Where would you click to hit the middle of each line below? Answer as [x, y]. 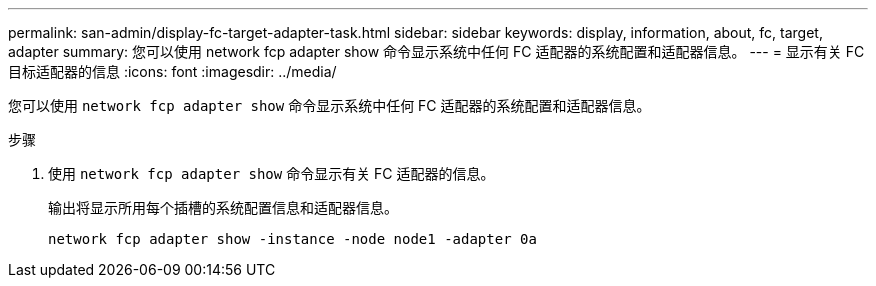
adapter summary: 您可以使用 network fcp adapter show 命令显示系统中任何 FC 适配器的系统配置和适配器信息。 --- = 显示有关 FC [436, 51]
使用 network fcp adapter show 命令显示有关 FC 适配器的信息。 [271, 173]
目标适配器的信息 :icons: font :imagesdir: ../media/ [172, 71]
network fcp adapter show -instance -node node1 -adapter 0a [292, 239]
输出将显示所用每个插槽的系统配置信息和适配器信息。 [223, 207]
